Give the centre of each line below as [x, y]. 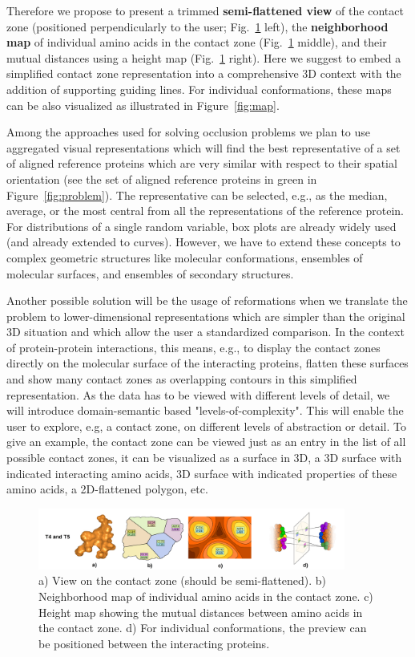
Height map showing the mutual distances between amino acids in [201, 612]
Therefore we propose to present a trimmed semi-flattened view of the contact [205, 10]
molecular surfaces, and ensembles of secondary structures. [150, 273]
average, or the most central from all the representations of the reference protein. [205, 211]
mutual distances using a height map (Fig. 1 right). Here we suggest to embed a [204, 57]
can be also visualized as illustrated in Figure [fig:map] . [143, 105]
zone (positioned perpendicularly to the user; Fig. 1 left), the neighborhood [197, 26]
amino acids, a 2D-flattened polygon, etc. [107, 489]
